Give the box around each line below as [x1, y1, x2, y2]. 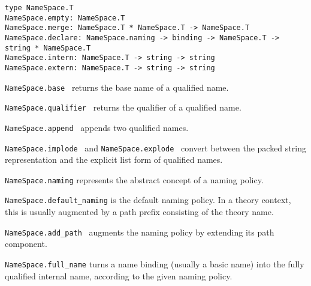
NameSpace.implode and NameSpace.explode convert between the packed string [5, 141, 306, 154]
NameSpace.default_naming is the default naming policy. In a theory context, [5, 193, 291, 206]
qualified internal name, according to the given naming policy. [5, 269, 233, 282]
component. [5, 237, 47, 250]
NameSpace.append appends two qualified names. [5, 121, 189, 133]
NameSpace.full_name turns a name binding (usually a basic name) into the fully [5, 257, 304, 270]
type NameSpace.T [5, 4, 74, 12]
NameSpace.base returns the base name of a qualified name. [5, 81, 229, 93]
